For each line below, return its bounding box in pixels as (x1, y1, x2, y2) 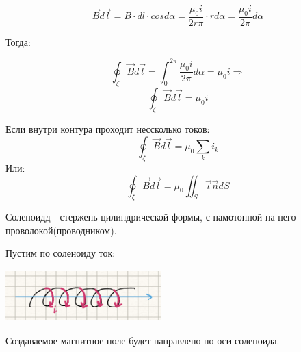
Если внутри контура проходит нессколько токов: (5, 121, 210, 136)
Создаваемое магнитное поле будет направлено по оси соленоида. (5, 334, 280, 348)
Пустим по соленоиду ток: (5, 246, 116, 260)
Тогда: (5, 34, 31, 49)
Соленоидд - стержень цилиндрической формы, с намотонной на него (5, 210, 296, 224)
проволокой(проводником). (5, 223, 117, 237)
